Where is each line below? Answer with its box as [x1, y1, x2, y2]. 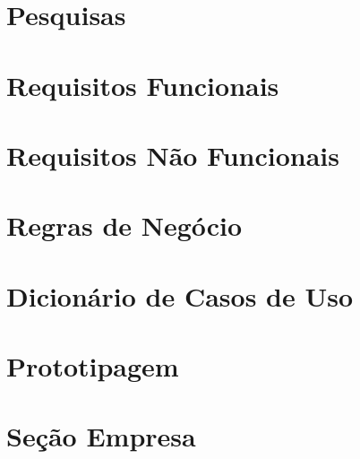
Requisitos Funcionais [6, 66, 279, 103]
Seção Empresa [6, 418, 196, 455]
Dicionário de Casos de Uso [6, 277, 354, 314]
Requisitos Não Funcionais [6, 136, 340, 173]
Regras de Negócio [6, 207, 243, 244]
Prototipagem [6, 348, 179, 385]
